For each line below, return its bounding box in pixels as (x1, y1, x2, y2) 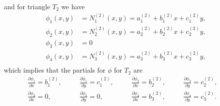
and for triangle (4, 1, 50, 11)
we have (61, 1, 85, 11)
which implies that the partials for (4, 65, 106, 75)
